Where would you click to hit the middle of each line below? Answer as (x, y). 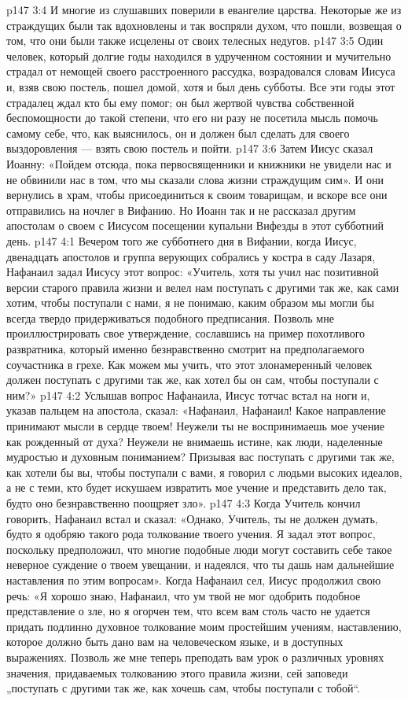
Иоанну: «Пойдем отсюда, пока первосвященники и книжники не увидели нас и (199, 163)
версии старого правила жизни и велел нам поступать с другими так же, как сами (203, 287)
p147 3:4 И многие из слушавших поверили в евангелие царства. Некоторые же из (204, 9)
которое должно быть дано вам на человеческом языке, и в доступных (175, 642)
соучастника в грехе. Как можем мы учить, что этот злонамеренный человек (189, 364)
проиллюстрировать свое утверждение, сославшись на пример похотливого (186, 333)
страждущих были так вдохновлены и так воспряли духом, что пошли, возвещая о (204, 25)
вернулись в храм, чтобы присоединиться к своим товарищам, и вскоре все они (197, 195)
